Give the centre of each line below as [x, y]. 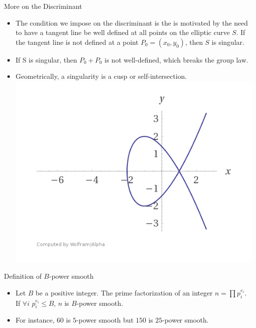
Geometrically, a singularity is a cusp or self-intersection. [101, 76]
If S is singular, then [46, 59]
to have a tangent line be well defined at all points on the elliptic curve [123, 32]
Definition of [23, 276]
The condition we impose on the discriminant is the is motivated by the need [132, 22]
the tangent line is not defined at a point [77, 42]
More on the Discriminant [43, 6]
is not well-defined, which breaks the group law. [176, 59]
